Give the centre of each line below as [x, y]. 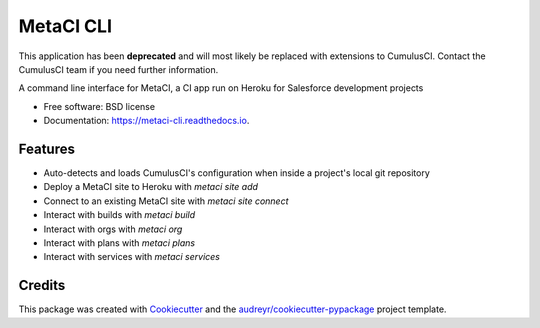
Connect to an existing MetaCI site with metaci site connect [166, 201]
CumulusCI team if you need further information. [118, 69]
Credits [42, 285]
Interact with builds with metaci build [119, 215]
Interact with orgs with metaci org [113, 229]
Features [46, 148]
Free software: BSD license [99, 106]
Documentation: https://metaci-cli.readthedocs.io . [146, 121]
